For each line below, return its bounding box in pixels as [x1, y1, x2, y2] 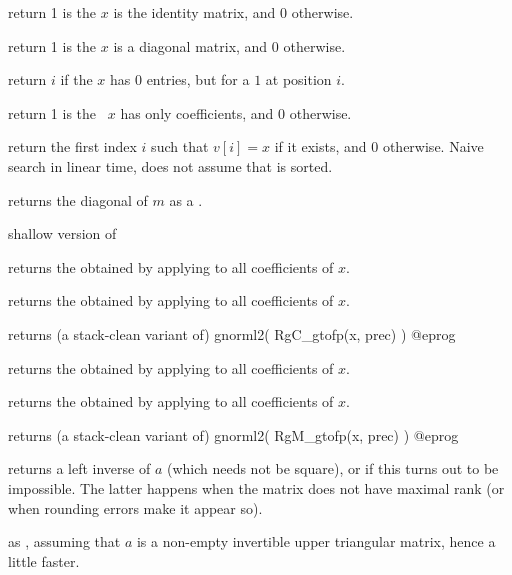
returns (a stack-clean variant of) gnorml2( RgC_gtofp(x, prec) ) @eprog [8, 323, 456, 344]
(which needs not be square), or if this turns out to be [166, 458, 499, 479]
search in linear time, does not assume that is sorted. [8, 155, 333, 176]
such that [151, 136, 209, 157]
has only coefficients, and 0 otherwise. [120, 102, 352, 123]
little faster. [8, 550, 80, 571]
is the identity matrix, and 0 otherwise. [113, 2, 354, 22]
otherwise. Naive [382, 136, 484, 157]
